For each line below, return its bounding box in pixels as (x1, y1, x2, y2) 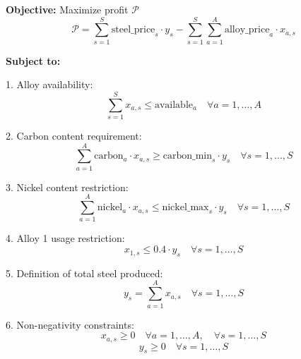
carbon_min (163, 151, 213, 162)
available (154, 99, 193, 110)
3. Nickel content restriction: (6, 179, 129, 194)
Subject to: (6, 53, 61, 68)
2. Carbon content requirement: (6, 128, 142, 143)
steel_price (111, 25, 155, 35)
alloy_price (224, 25, 270, 35)
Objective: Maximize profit (6, 2, 129, 16)
